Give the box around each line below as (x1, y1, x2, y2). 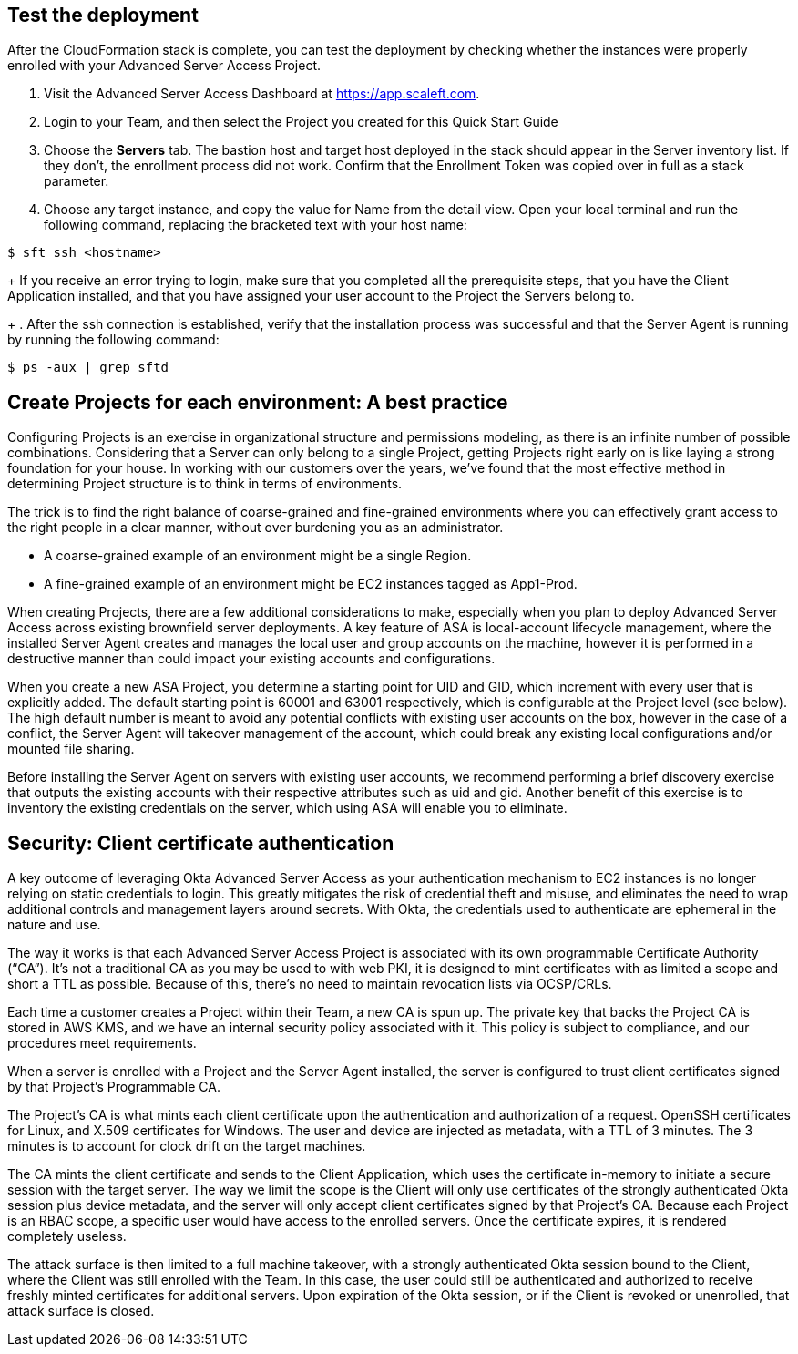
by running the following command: (7, 332, 220, 348)
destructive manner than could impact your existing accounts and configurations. (7, 651, 496, 667)
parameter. (44, 173, 109, 190)
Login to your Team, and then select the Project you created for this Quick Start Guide (44, 114, 558, 130)
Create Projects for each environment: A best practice (7, 390, 508, 414)
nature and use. (7, 917, 101, 933)
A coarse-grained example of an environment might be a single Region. (44, 548, 472, 564)
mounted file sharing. (7, 741, 135, 757)
